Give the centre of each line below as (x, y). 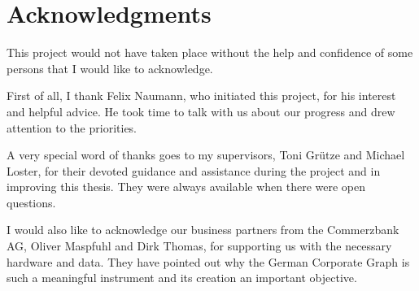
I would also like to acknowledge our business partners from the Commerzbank (203, 230)
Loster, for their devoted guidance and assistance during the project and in (194, 170)
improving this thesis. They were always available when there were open (186, 187)
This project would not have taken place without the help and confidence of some (210, 52)
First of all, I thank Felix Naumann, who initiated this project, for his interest (201, 96)
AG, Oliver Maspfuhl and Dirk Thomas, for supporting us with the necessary (199, 246)
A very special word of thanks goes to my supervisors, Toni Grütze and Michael (206, 155)
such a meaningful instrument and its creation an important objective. (182, 278)
